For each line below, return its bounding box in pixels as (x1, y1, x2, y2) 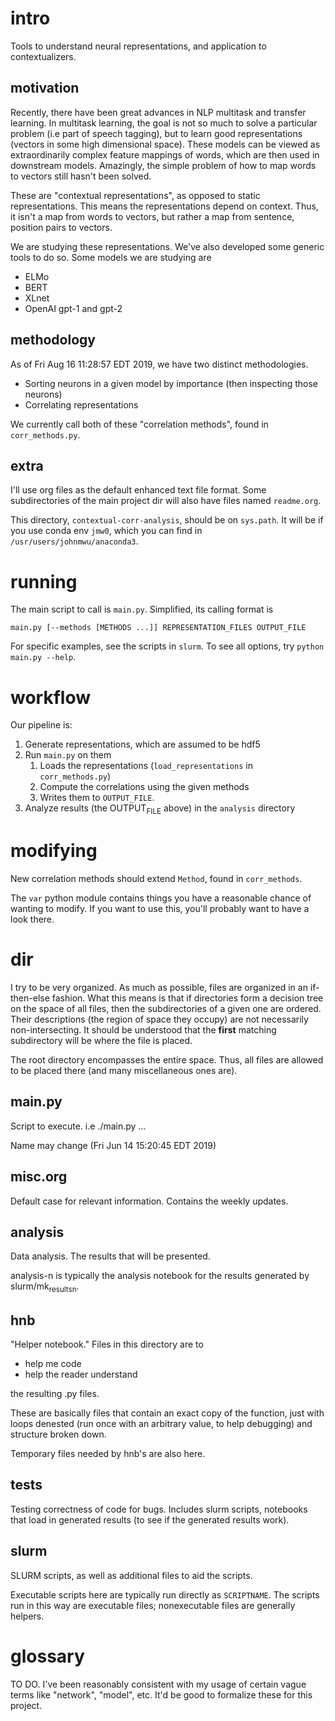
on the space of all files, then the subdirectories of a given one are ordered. (10, 1002, 322, 1014)
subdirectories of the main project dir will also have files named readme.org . (10, 495, 322, 507)
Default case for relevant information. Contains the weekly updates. (10, 1195, 289, 1207)
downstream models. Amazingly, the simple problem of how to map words (10, 159, 317, 171)
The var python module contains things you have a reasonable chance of (10, 892, 312, 904)
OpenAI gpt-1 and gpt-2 (24, 302, 123, 314)
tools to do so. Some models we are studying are (10, 251, 212, 263)
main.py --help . (10, 651, 77, 663)
